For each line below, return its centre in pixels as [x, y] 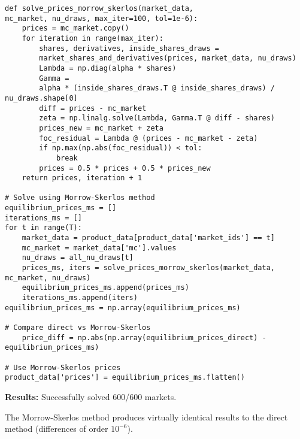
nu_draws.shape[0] [41, 98]
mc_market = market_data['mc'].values [99, 248]
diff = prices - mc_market [93, 108]
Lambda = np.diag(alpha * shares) [108, 68]
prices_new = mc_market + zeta [101, 128]
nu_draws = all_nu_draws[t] [78, 258]
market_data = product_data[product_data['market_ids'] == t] [149, 238]
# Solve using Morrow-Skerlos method [80, 198]
